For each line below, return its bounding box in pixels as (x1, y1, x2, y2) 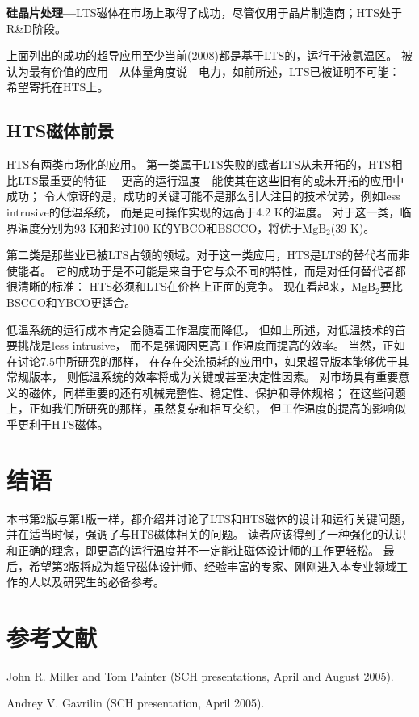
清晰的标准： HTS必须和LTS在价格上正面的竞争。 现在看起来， (17, 278, 352, 295)
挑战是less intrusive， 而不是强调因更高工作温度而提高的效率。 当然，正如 (17, 337, 405, 354)
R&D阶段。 (6, 19, 66, 36)
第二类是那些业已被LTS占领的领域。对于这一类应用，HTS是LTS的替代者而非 (6, 246, 410, 263)
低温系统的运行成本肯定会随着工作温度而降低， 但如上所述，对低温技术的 (6, 321, 395, 338)
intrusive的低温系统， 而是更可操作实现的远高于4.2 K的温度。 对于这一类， (6, 203, 400, 220)
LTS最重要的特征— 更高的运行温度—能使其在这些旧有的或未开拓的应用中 (17, 171, 404, 188)
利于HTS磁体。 (28, 416, 109, 433)
